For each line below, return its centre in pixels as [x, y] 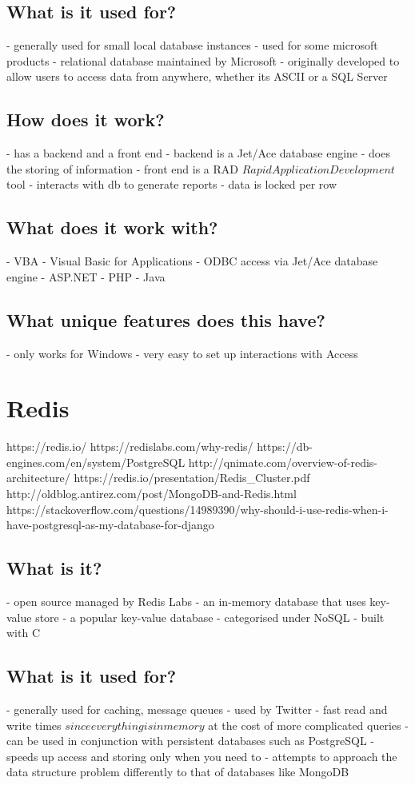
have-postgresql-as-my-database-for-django [110, 525]
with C [23, 633]
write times [34, 725]
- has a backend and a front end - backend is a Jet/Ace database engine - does [198, 153]
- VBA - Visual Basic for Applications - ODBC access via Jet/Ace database [192, 261]
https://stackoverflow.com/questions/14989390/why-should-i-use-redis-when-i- [198, 509]
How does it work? [86, 120]
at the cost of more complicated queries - [308, 725]
